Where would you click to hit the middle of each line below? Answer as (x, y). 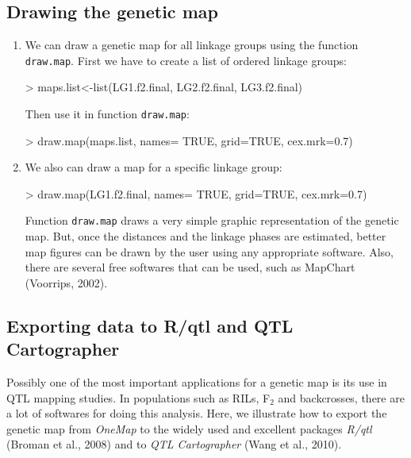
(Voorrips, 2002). (66, 282)
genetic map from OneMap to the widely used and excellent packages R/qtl (189, 428)
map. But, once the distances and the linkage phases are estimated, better (205, 236)
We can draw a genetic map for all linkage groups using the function (192, 45)
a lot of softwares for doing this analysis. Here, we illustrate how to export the (197, 413)
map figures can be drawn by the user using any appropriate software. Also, (209, 251)
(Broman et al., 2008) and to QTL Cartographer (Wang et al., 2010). (174, 444)
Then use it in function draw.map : (107, 114)
